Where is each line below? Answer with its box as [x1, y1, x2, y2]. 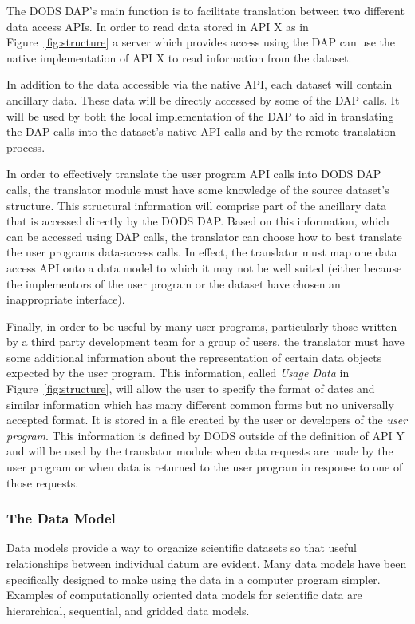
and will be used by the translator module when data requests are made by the [6, 443, 393, 459]
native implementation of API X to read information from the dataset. [6, 49, 352, 66]
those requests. [6, 474, 79, 491]
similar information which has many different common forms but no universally [6, 395, 394, 412]
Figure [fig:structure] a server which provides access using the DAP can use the [6, 34, 396, 50]
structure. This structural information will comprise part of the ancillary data [6, 197, 387, 213]
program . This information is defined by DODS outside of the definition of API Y [6, 427, 405, 443]
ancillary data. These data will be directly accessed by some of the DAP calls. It [6, 91, 400, 108]
